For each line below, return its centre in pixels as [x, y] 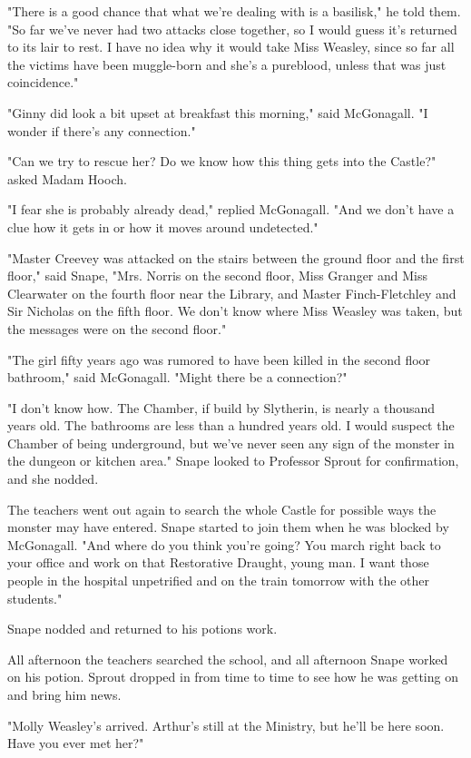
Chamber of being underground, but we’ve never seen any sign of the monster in [231, 443]
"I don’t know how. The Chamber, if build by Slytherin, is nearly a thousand [221, 407]
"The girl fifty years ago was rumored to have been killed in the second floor [219, 359]
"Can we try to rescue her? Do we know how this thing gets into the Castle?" [222, 161]
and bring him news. [64, 694]
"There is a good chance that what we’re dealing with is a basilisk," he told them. [234, 11]
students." [35, 598]
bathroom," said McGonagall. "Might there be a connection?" [177, 377]
